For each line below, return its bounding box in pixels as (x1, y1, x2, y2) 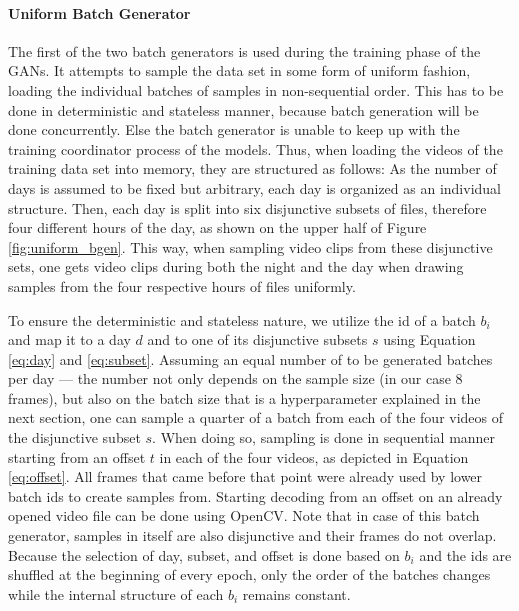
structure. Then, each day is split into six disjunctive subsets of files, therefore (8, 197, 487, 218)
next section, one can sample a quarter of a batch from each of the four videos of (8, 407, 504, 428)
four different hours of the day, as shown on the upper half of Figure (8, 217, 427, 238)
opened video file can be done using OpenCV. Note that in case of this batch (8, 505, 480, 526)
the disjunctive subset (8, 427, 141, 448)
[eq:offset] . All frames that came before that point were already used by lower (8, 466, 483, 487)
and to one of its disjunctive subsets (147, 329, 368, 350)
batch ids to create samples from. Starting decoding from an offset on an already (8, 485, 503, 506)
